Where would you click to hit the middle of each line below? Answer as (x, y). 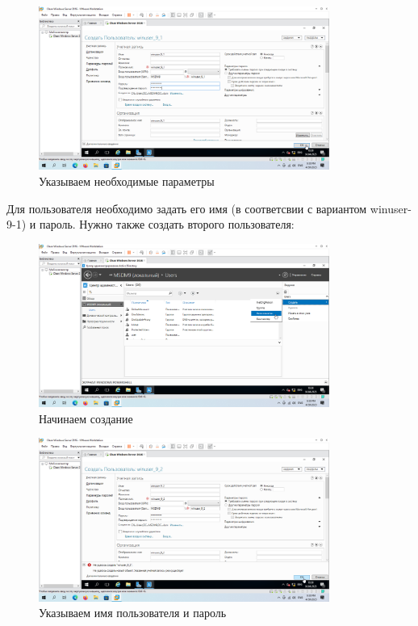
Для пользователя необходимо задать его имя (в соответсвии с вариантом (187, 208)
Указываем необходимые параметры (127, 181)
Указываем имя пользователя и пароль (133, 613)
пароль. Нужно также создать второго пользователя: (167, 224)
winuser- (391, 208)
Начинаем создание (86, 418)
